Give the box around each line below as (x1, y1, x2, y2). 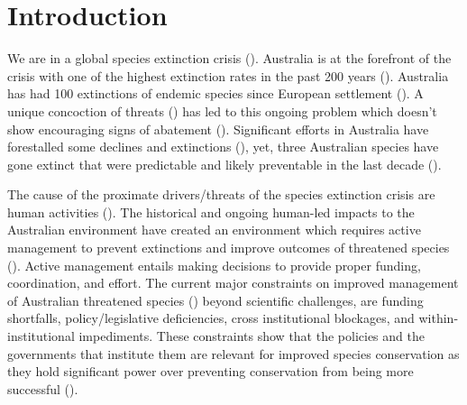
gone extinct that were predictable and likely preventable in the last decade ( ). (7, 154, 442, 173)
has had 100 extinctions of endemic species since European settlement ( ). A (7, 84, 424, 103)
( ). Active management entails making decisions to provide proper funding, (7, 255, 421, 274)
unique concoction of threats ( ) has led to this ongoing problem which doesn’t (7, 101, 437, 120)
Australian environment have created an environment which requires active (7, 220, 421, 239)
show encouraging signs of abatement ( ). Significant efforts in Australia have (7, 119, 429, 138)
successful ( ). (7, 379, 78, 398)
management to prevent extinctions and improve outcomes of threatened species (7, 238, 450, 257)
